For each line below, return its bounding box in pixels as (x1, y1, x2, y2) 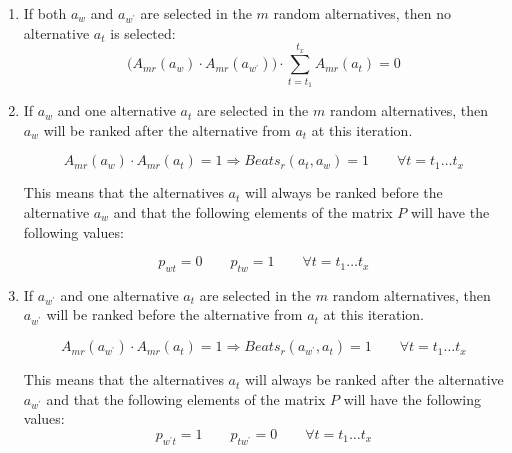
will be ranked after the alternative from (43, 119, 291, 140)
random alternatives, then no (273, 3, 452, 23)
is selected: (110, 22, 176, 43)
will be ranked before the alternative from (46, 304, 303, 325)
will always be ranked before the (245, 182, 443, 203)
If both (23, 3, 67, 23)
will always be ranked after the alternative (245, 369, 504, 390)
